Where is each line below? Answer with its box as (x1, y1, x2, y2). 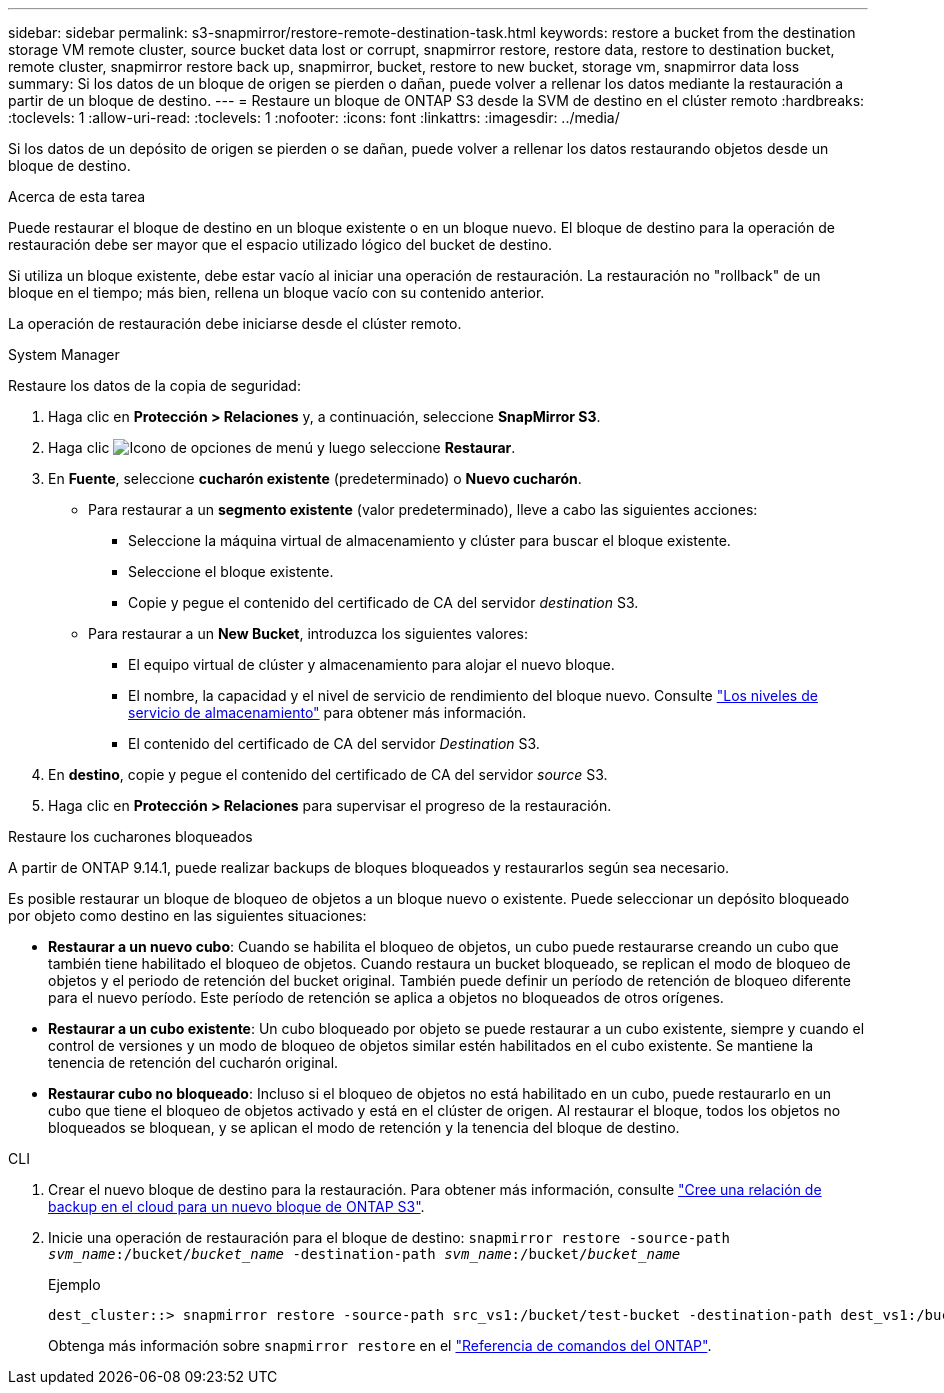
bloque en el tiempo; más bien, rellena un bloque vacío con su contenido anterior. (8, 284, 545, 301)
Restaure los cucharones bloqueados (8, 828, 253, 845)
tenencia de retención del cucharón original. (48, 1054, 339, 1071)
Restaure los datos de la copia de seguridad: (8, 377, 301, 394)
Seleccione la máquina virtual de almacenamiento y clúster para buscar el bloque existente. (128, 532, 731, 549)
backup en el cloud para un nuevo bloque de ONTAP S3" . (48, 1198, 425, 1215)
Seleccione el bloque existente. (128, 563, 334, 580)
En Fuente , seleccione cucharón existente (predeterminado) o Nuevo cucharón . (48, 470, 582, 487)
